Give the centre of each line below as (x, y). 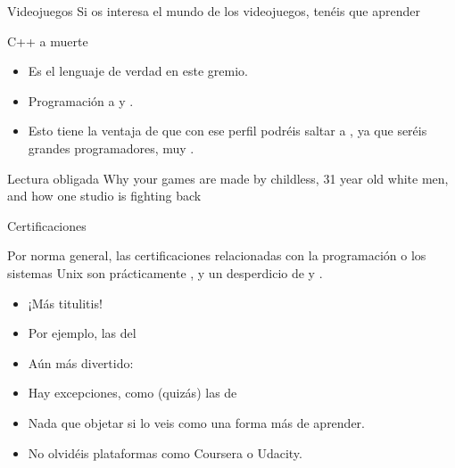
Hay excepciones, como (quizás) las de (132, 393)
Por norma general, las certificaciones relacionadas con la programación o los (217, 255)
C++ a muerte (48, 41)
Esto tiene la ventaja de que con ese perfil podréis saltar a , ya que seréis (227, 131)
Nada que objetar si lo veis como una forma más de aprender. (196, 422)
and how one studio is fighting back (104, 196)
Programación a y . (81, 100)
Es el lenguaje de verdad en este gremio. (138, 71)
